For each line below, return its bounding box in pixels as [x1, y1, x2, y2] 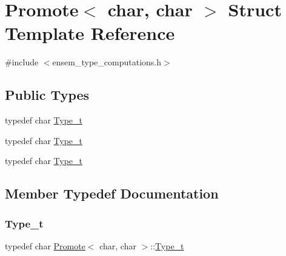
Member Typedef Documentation [5, 184, 219, 203]
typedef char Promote [5, 239, 85, 252]
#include [5, 56, 39, 68]
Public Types [5, 85, 90, 104]
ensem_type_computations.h [52, 56, 161, 68]
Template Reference [5, 21, 175, 45]
